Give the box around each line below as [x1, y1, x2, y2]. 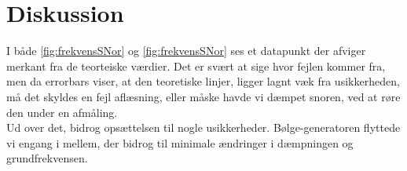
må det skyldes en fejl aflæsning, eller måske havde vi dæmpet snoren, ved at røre [6, 88, 401, 104]
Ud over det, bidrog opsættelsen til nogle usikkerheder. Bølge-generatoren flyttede [6, 119, 401, 136]
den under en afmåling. [6, 104, 118, 120]
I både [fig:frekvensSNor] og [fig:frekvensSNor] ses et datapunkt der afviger [6, 42, 366, 59]
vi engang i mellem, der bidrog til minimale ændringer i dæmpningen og [6, 134, 354, 151]
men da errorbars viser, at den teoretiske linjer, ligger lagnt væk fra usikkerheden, [6, 73, 400, 89]
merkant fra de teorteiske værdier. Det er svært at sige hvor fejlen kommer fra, [6, 57, 386, 74]
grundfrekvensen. [6, 150, 88, 166]
